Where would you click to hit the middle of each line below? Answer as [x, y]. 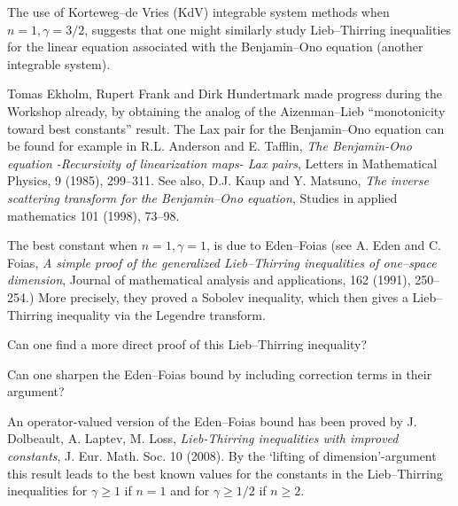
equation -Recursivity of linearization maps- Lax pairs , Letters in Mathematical [222, 163]
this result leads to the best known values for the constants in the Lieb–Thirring [225, 473]
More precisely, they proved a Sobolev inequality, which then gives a [223, 296]
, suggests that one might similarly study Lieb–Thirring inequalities [268, 29]
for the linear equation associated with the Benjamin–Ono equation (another [215, 47]
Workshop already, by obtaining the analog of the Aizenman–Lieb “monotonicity [226, 110]
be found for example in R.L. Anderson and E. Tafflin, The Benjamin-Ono [210, 146]
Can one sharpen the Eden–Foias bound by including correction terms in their [220, 374]
